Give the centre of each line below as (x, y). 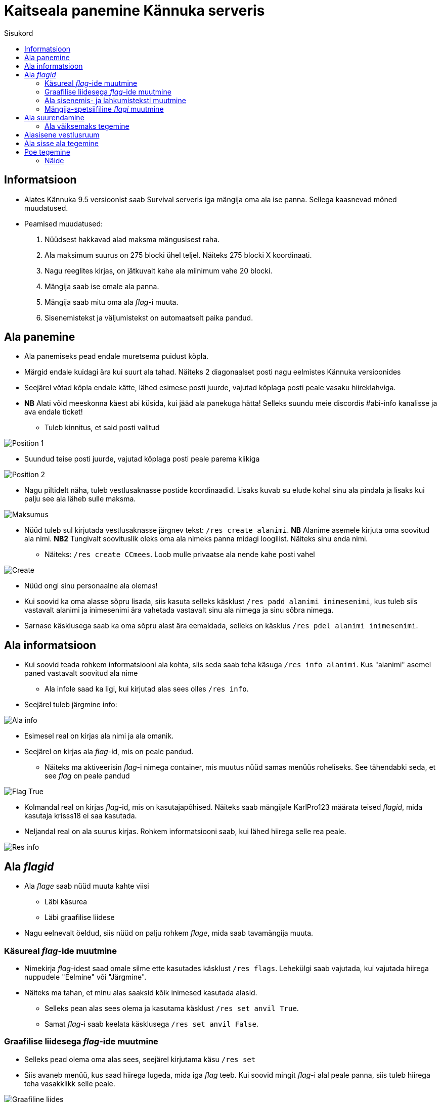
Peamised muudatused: (64, 223)
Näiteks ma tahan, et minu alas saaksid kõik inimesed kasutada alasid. (141, 992)
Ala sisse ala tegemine (61, 143)
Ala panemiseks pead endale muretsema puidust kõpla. (117, 356)
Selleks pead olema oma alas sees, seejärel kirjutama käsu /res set (140, 1059)
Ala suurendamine (54, 117)
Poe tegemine (47, 152)
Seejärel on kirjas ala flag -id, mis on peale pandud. (109, 752)
